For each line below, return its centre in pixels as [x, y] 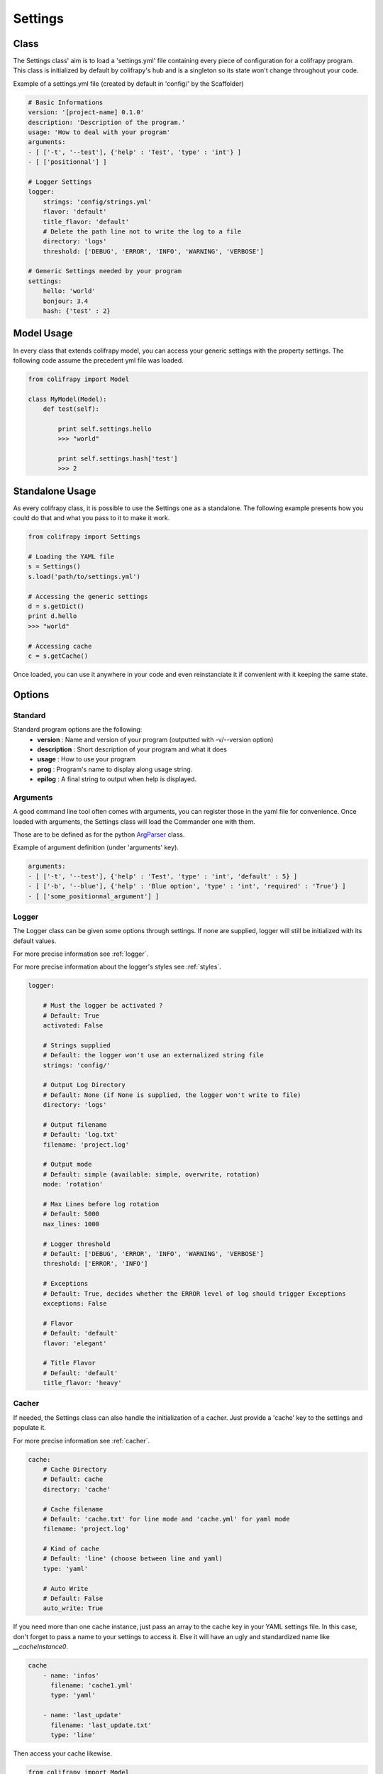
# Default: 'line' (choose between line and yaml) [133, 1559]
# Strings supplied [77, 1045]
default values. [35, 941]
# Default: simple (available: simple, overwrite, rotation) [151, 1174]
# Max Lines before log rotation [101, 1204]
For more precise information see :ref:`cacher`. [82, 1440]
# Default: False [73, 1599]
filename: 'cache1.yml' [92, 1685]
